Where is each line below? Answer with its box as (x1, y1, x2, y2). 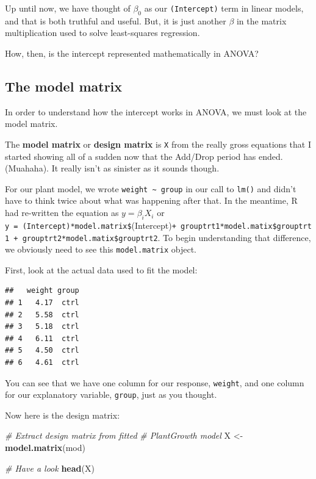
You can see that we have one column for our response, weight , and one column (5, 376, 304, 389)
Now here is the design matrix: (5, 408, 120, 421)
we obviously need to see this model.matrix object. (5, 243, 197, 256)
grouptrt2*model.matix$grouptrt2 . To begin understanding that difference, (22, 231, 311, 243)
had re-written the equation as (5, 206, 119, 219)
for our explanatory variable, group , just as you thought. (5, 388, 217, 401)
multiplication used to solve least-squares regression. (5, 26, 200, 39)
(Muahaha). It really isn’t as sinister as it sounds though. (5, 162, 220, 175)
